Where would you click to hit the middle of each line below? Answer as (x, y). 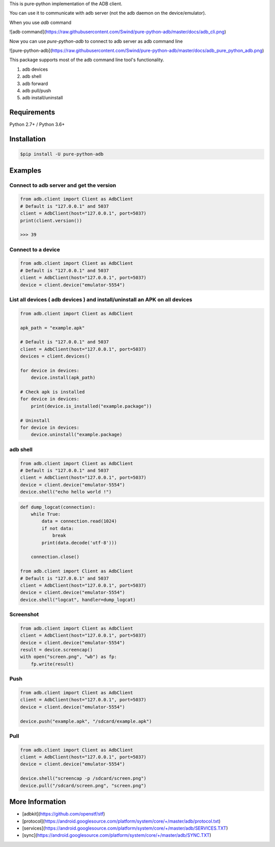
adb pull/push (37, 90)
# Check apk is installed (52, 392)
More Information (38, 802)
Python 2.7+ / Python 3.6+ (37, 124)
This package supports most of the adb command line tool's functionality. (87, 60)
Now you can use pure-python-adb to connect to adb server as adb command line (96, 41)
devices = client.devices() (55, 356)
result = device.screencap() (57, 650)
